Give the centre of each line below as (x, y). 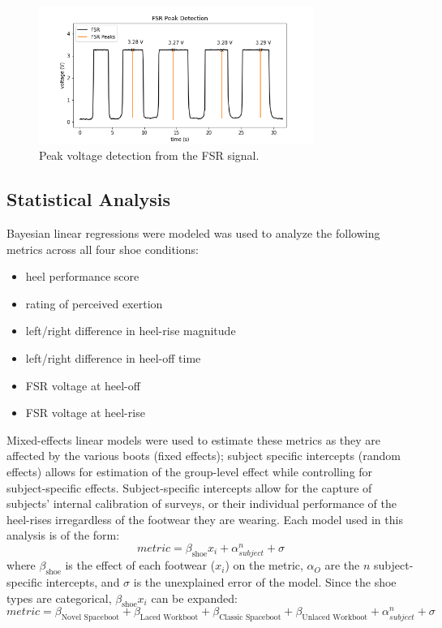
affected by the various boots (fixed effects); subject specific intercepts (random (204, 456)
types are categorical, (59, 598)
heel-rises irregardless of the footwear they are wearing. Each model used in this (205, 519)
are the (342, 565)
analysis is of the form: (63, 535)
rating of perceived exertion (94, 303)
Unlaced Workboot (335, 618)
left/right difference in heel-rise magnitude (131, 331)
